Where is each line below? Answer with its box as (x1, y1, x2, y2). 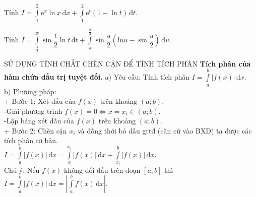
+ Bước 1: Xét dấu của (4, 96, 76, 106)
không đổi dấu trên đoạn (64, 164, 141, 175)
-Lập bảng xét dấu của (4, 115, 75, 126)
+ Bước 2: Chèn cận (4, 125, 67, 136)
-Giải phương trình (4, 105, 62, 116)
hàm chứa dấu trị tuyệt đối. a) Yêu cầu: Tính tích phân (4, 72, 190, 82)
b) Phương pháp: (4, 86, 56, 96)
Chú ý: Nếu (4, 164, 40, 175)
